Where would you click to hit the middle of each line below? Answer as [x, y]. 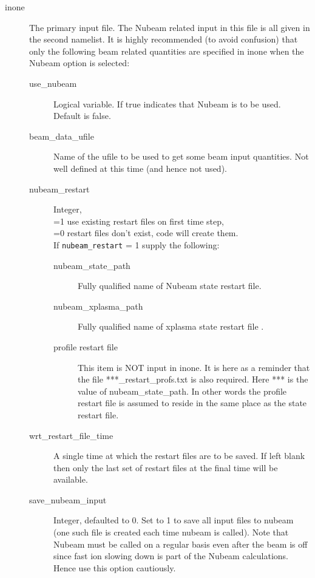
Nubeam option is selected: [80, 63]
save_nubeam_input [68, 499]
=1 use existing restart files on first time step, [139, 221]
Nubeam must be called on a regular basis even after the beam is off [181, 544]
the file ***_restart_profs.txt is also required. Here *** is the [193, 379]
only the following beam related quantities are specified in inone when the [167, 51]
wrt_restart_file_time [71, 435]
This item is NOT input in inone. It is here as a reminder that [194, 367]
